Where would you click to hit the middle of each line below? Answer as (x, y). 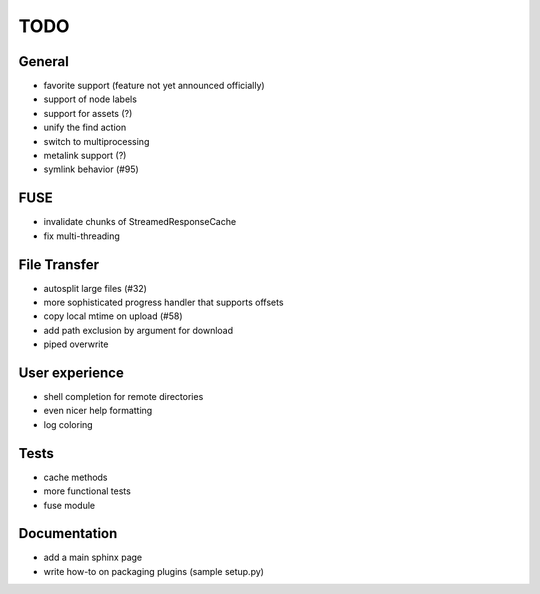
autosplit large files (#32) (95, 288)
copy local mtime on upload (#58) (113, 316)
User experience (71, 372)
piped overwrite (76, 344)
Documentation (68, 533)
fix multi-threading (81, 236)
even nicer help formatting (98, 411)
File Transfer (59, 264)
